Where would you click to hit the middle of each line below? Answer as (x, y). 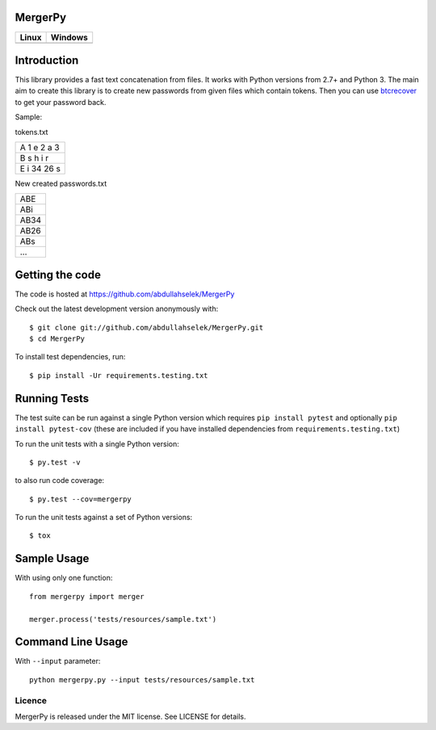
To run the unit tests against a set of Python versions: (104, 518)
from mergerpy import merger (87, 596)
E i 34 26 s (40, 168)
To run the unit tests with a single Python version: (97, 443)
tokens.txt (31, 132)
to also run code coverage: (60, 480)
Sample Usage (52, 558)
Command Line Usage (71, 642)
